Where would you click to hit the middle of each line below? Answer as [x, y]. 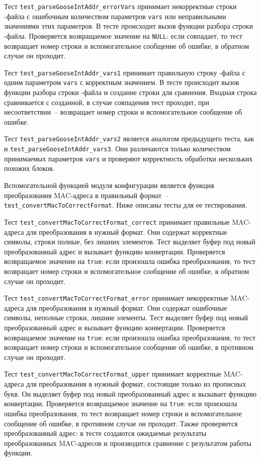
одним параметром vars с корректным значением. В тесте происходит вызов [122, 82]
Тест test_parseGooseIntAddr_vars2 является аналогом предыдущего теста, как [129, 139]
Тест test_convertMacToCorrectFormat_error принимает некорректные [116, 298]
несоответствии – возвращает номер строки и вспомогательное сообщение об [123, 112]
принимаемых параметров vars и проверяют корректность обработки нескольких [128, 158]
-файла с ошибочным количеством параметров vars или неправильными [115, 16]
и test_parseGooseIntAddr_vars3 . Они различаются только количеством [117, 149]
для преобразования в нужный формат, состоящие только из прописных [136, 384]
